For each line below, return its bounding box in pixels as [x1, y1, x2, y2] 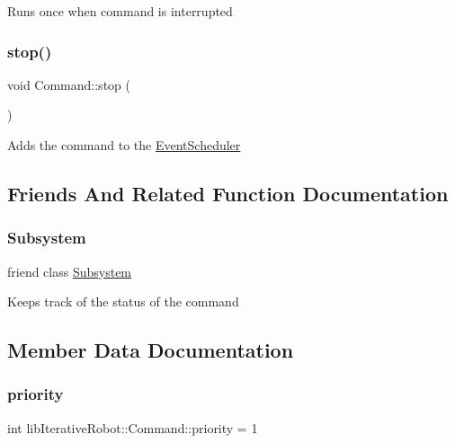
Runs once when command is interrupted [7, 2, 233, 20]
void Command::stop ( [7, 75, 130, 93]
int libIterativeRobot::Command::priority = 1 [7, 418, 258, 437]
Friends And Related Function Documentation [7, 179, 449, 207]
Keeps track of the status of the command [7, 292, 239, 311]
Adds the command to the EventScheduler [7, 136, 241, 154]
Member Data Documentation [7, 336, 294, 364]
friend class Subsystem [7, 261, 132, 280]
